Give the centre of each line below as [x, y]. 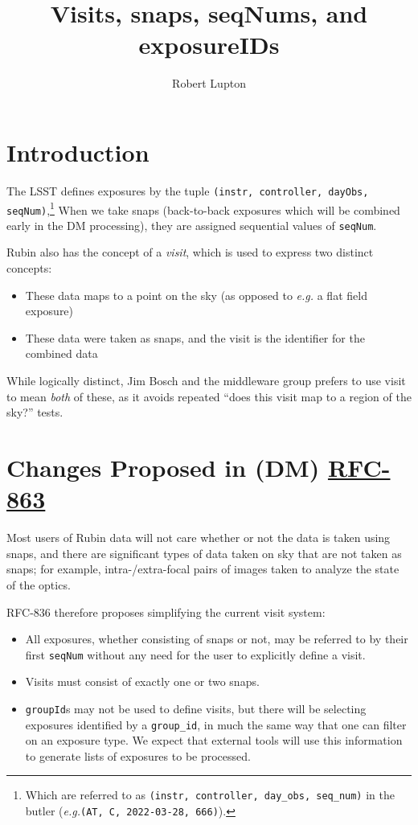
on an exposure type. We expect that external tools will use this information [214, 740]
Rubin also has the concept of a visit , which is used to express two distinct [190, 252]
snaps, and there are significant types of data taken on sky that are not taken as [204, 553]
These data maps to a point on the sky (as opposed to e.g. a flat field [196, 295]
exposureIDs [209, 45]
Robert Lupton [209, 83]
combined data [61, 353]
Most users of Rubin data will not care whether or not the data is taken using [199, 538]
